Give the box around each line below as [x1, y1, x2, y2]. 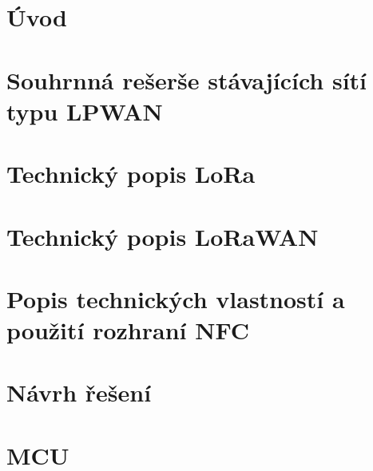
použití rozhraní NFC [6, 314, 250, 346]
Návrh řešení [6, 376, 152, 409]
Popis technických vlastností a [6, 282, 345, 315]
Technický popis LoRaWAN [6, 220, 319, 252]
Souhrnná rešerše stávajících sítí [6, 63, 367, 96]
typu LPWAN [6, 94, 163, 127]
